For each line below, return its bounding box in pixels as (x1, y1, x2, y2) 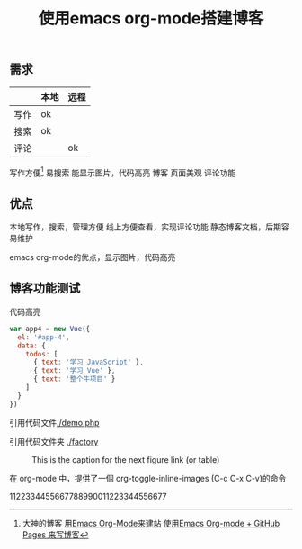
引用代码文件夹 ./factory (9, 436, 99, 446)
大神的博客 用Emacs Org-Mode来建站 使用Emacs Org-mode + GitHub (22, 517, 280, 528)
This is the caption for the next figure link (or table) (31, 454, 220, 464)
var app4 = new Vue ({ (9, 324, 91, 333)
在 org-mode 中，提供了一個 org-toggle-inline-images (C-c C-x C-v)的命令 (9, 472, 287, 483)
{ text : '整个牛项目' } (32, 374, 116, 383)
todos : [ (25, 349, 58, 358)
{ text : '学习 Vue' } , (32, 366, 116, 375)
